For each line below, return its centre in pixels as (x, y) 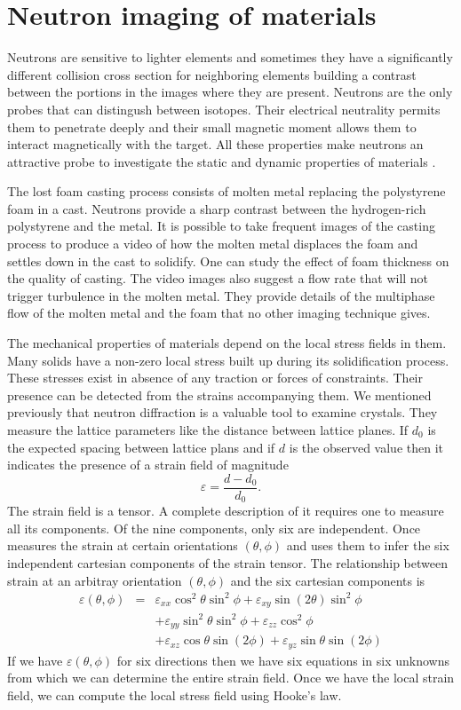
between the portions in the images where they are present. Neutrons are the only (230, 92)
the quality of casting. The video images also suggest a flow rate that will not (218, 278)
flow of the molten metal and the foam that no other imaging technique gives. (219, 313)
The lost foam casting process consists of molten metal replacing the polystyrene (227, 191)
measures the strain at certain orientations (123, 545)
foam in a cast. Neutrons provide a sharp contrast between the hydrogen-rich (217, 208)
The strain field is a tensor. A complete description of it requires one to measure (226, 511)
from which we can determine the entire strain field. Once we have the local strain (231, 678)
